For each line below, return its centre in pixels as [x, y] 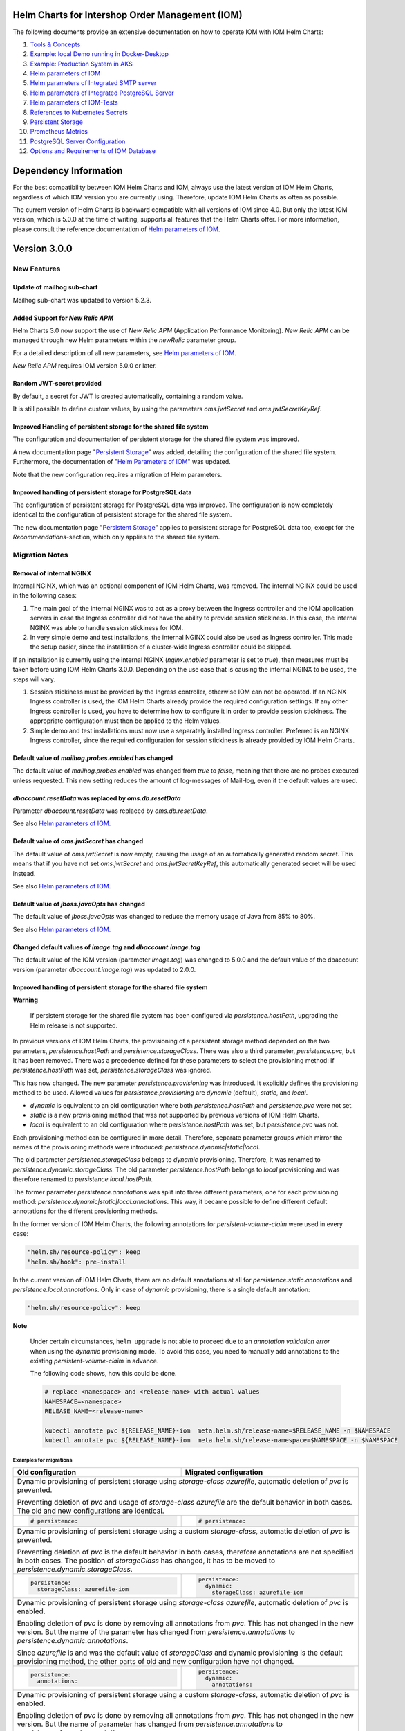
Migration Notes [40, 555]
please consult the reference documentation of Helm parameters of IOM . [116, 229]
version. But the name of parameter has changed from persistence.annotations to [150, 1724]
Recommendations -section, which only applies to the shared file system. [116, 537]
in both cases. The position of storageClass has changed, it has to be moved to [146, 1561]
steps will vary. [34, 679]
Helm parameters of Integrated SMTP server [93, 83]
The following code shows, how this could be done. [103, 1374]
